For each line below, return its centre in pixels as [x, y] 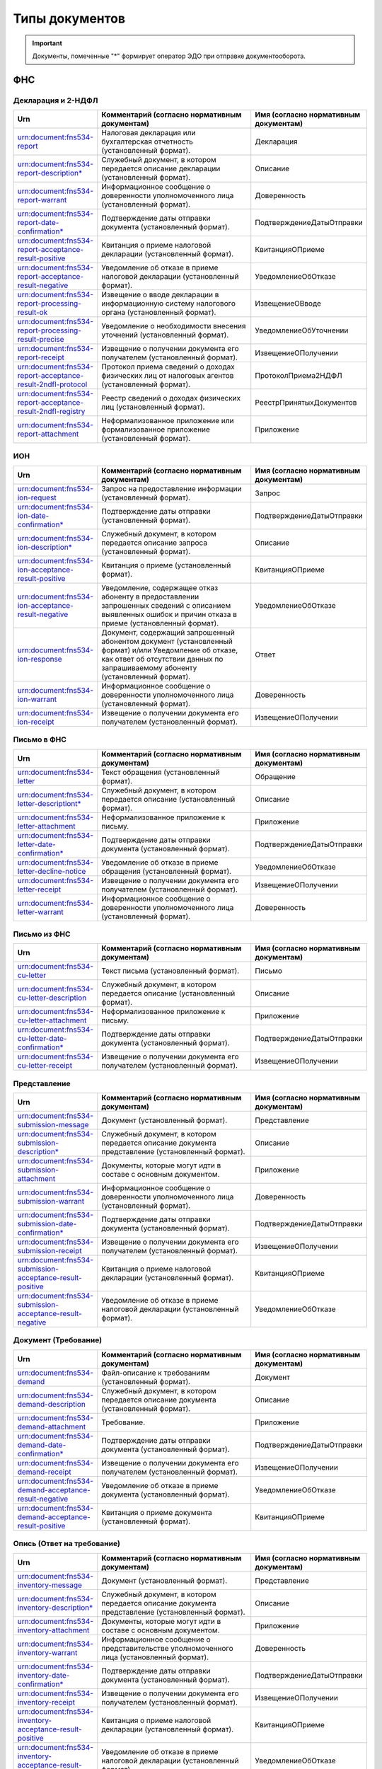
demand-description [52, 1404]
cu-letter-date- [42, 1039]
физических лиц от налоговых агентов [168, 376]
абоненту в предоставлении [150, 597]
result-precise [41, 340]
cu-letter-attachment [52, 1020]
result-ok [33, 313]
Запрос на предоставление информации [172, 488]
